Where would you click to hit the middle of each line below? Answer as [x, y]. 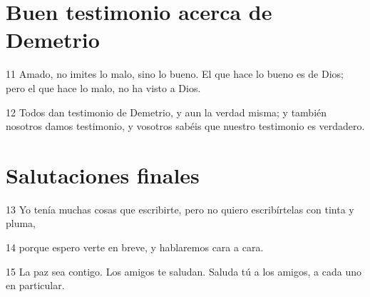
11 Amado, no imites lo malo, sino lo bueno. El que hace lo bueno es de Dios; [175, 74]
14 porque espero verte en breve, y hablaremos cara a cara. [135, 247]
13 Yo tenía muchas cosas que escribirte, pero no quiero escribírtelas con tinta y [180, 209]
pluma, [21, 223]
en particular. [35, 285]
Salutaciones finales [103, 175]
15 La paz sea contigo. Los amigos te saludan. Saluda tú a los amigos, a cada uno [184, 271]
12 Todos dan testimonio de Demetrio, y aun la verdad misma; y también [166, 112]
